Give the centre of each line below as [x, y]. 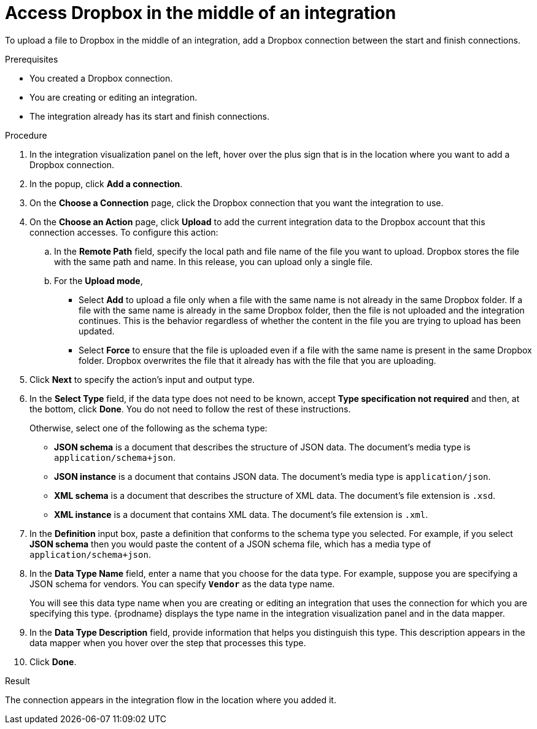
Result [17, 681]
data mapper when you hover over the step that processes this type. [168, 642]
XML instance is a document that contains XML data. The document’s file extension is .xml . [241, 514]
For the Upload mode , [99, 280]
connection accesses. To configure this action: [124, 232]
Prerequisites [32, 59]
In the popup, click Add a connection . [106, 183]
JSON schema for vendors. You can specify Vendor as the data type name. [182, 584]
